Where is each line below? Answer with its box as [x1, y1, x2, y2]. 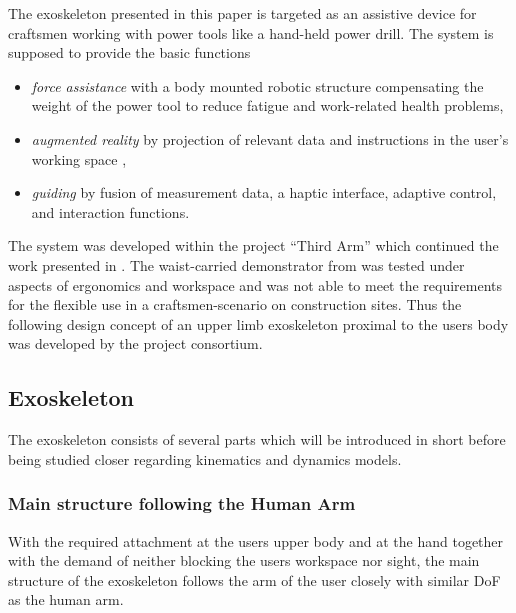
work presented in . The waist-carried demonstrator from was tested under [8, 254, 465, 275]
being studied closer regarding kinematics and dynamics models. [8, 448, 402, 469]
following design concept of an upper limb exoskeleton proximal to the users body [8, 313, 509, 334]
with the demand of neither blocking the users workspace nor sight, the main [8, 550, 480, 571]
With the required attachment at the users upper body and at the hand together [8, 530, 504, 551]
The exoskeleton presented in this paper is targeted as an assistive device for [8, 3, 477, 23]
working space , [31, 148, 127, 169]
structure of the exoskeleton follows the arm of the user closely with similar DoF [8, 569, 501, 590]
